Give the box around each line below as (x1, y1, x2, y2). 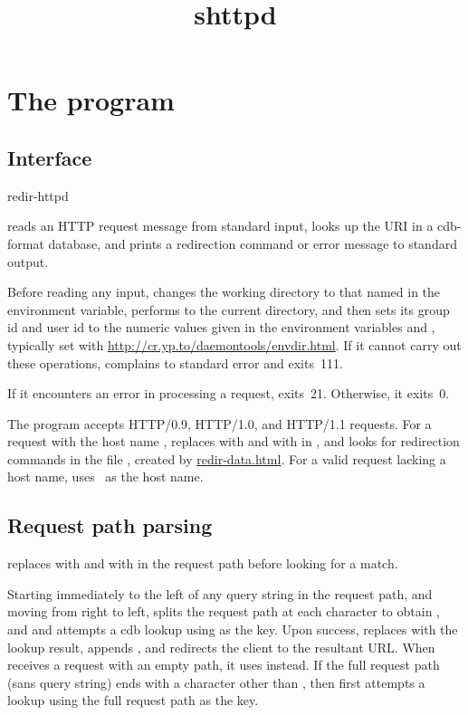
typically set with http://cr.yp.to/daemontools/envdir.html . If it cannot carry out (7, 335, 462, 354)
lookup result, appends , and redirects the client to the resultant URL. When (7, 637, 435, 656)
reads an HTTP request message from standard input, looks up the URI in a (7, 216, 434, 235)
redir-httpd (7, 186, 69, 205)
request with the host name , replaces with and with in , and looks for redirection (7, 432, 460, 451)
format (7, 234, 44, 253)
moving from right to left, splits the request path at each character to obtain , (7, 602, 440, 621)
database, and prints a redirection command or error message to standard (48, 234, 457, 253)
